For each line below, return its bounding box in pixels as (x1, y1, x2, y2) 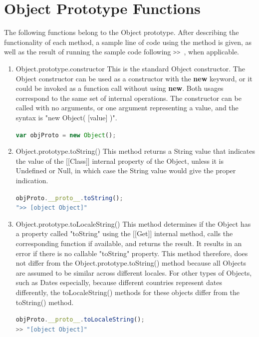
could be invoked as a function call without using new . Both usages (15, 83, 224, 93)
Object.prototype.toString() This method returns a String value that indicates (15, 146, 256, 156)
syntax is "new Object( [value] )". (15, 112, 117, 122)
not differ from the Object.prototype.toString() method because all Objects (15, 258, 246, 268)
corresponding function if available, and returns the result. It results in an (15, 238, 242, 249)
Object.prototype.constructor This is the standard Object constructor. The (15, 63, 245, 73)
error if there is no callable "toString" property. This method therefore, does (15, 248, 248, 258)
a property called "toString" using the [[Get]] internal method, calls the (15, 228, 233, 239)
